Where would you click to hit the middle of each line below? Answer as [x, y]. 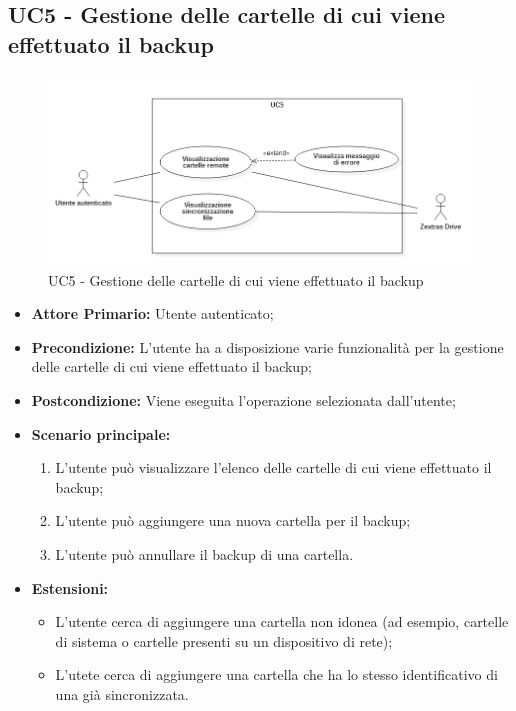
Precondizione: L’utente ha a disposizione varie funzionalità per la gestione [267, 346]
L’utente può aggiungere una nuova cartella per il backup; [233, 520]
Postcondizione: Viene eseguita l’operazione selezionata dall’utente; [243, 399]
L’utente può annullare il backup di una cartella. [204, 553]
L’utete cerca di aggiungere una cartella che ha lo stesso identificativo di [276, 674]
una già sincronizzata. [122, 693]
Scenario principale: [101, 433]
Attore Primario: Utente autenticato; [152, 313]
